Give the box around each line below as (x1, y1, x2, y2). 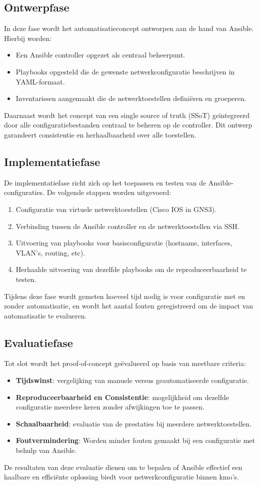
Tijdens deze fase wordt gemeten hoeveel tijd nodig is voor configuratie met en (4, 290, 245, 301)
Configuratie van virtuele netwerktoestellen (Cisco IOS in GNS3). (15, 203, 216, 214)
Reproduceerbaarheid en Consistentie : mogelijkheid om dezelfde (15, 391, 229, 402)
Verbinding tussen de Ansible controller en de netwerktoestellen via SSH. (15, 220, 239, 231)
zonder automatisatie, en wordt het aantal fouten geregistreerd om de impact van (4, 300, 253, 311)
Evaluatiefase (4, 334, 73, 350)
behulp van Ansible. (15, 445, 77, 455)
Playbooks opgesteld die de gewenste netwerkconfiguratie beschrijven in (15, 66, 235, 76)
